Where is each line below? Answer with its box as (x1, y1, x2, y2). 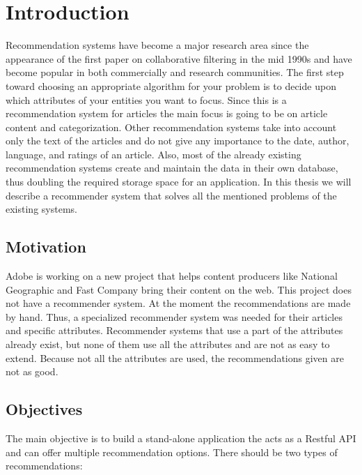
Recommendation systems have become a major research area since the (6, 38, 309, 52)
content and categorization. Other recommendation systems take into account (6, 119, 337, 134)
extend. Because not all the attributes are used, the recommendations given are (6, 350, 344, 365)
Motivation (6, 236, 86, 257)
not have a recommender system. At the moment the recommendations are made (6, 296, 351, 310)
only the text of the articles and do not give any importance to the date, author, (6, 133, 349, 148)
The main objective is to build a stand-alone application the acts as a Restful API (6, 431, 356, 445)
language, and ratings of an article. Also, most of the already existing (6, 146, 301, 161)
